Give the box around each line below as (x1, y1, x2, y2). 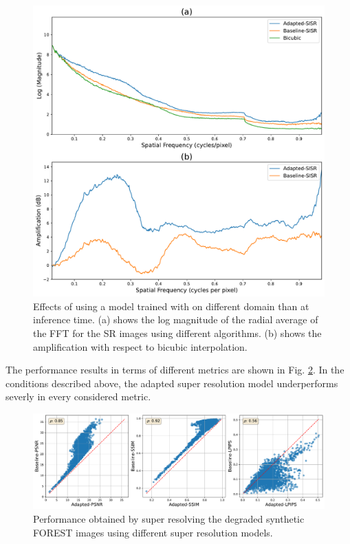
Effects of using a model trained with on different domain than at (33, 298, 309, 313)
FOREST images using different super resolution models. (33, 525, 273, 539)
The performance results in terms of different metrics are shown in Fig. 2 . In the (6, 362, 344, 377)
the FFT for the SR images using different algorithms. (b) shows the (33, 325, 322, 340)
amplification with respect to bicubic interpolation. (33, 339, 248, 353)
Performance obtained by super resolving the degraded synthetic (33, 512, 305, 526)
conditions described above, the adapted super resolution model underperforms (6, 376, 338, 390)
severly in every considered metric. (6, 389, 151, 404)
